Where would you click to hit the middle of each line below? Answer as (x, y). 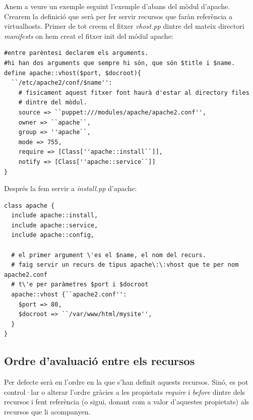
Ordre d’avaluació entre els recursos (100, 361)
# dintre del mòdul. (53, 103)
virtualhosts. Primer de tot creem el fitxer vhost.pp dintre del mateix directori (124, 26)
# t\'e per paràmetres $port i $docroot (80, 285)
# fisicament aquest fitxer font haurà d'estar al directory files (134, 93)
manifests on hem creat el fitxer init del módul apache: (89, 36)
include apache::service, (55, 225)
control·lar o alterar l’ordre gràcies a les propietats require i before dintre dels (125, 392)
